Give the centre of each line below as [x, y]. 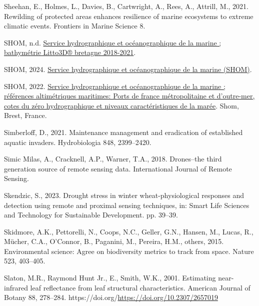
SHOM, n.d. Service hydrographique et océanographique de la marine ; [113, 42]
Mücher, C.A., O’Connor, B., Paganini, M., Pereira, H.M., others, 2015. [114, 241]
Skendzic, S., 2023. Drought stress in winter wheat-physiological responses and [124, 195]
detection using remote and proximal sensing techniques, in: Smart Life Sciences [127, 205]
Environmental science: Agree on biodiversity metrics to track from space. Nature [129, 251]
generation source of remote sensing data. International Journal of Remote [118, 168]
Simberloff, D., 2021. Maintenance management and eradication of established [123, 132]
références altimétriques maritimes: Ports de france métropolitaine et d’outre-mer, [129, 96]
